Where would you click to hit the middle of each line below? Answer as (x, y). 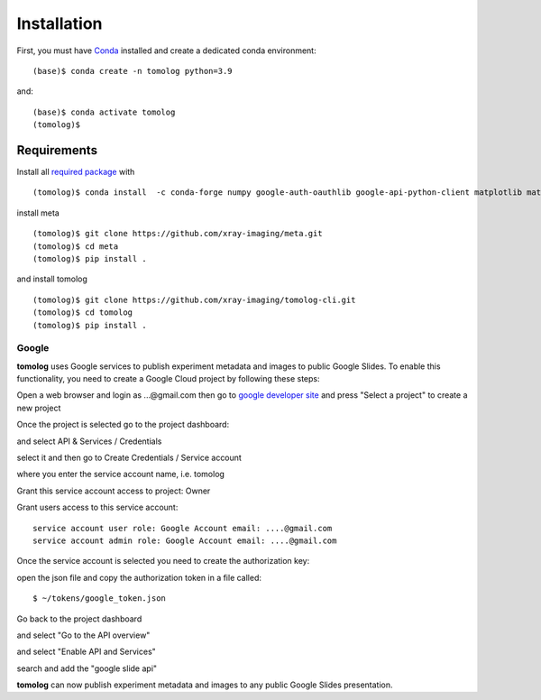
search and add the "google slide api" (87, 668)
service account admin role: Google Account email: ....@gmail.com (185, 540)
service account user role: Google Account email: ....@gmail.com (183, 528)
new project (39, 408)
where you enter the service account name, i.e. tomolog (121, 474)
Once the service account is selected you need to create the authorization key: (163, 561)
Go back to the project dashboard (79, 619)
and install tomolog (52, 279)
